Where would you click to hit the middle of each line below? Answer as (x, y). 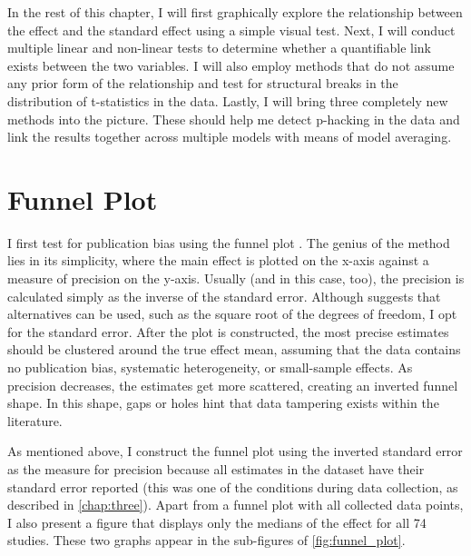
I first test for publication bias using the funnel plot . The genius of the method (229, 242)
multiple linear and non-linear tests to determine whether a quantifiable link (220, 48)
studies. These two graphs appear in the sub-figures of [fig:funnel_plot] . (206, 540)
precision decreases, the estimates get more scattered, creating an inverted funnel (233, 385)
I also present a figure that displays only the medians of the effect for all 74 (217, 522)
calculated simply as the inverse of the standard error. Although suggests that (224, 296)
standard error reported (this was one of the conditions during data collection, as (233, 486)
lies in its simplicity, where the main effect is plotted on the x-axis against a (218, 260)
